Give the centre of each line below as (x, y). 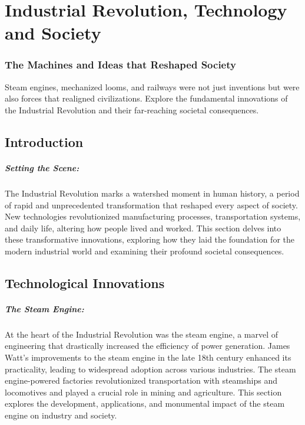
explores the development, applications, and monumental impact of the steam (145, 403)
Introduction (44, 141)
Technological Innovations (85, 282)
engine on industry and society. (61, 415)
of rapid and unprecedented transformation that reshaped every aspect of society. (151, 205)
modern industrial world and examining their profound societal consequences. (145, 251)
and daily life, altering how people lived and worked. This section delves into (143, 228)
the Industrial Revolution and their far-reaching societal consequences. (132, 109)
